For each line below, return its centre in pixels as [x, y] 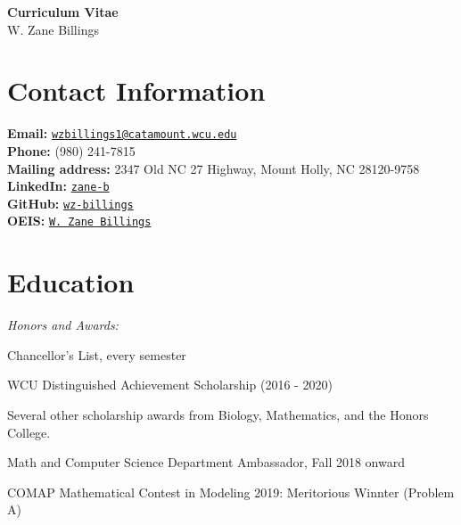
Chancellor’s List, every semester [97, 354]
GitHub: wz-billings [70, 203]
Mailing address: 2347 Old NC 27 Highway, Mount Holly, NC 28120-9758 [214, 168]
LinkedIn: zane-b [58, 186]
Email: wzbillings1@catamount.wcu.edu [122, 133]
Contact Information [136, 90]
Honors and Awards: [63, 325]
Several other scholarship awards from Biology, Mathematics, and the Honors [218, 415]
